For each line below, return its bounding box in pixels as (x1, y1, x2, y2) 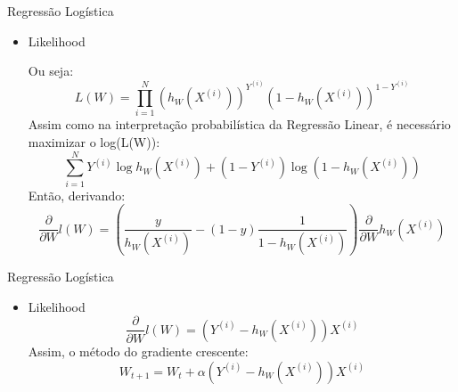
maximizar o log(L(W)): (28, 133, 160, 151)
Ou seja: (28, 61, 74, 80)
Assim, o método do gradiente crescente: (28, 341, 249, 360)
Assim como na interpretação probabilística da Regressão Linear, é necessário (28, 115, 451, 134)
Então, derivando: (28, 185, 126, 204)
